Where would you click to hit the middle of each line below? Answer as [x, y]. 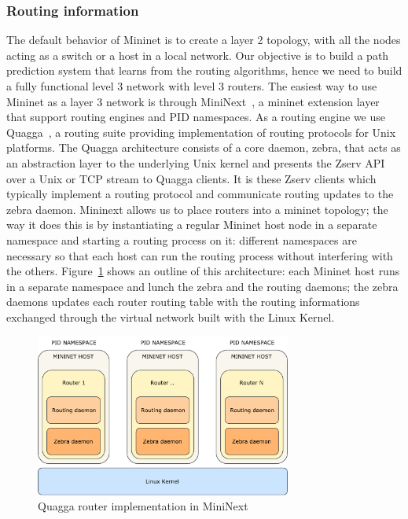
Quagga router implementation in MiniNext [143, 506]
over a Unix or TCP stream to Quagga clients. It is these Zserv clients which [191, 178]
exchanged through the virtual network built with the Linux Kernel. [171, 317]
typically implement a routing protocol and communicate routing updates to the [200, 194]
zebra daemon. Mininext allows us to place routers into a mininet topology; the [197, 209]
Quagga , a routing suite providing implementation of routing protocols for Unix [201, 132]
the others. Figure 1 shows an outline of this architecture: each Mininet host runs [203, 271]
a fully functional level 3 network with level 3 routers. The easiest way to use [192, 86]
